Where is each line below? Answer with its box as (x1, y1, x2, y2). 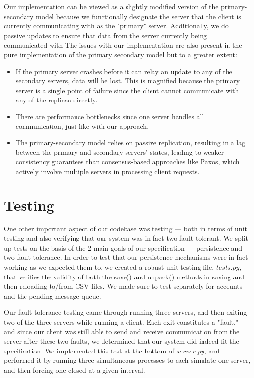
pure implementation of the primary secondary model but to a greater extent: (4, 49, 237, 59)
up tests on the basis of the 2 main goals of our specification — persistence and (4, 242, 242, 252)
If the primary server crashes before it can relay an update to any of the (15, 66, 232, 76)
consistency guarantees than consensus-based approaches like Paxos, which (15, 156, 240, 167)
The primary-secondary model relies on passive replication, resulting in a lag (15, 137, 246, 148)
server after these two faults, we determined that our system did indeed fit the (4, 336, 239, 346)
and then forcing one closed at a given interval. (4, 364, 145, 375)
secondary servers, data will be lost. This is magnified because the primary (15, 76, 240, 86)
